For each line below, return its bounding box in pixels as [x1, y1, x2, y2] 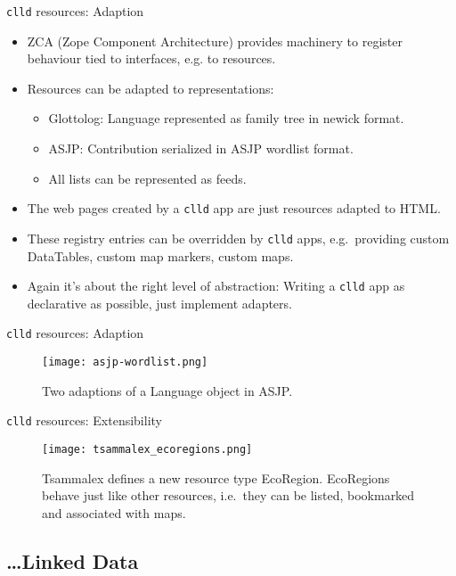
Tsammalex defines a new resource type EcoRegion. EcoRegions [42, 468, 390, 487]
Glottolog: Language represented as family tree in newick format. [48, 109, 404, 128]
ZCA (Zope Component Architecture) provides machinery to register [27, 31, 403, 50]
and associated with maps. [42, 503, 186, 522]
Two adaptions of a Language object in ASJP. [42, 381, 293, 399]
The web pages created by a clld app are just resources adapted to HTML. [27, 199, 441, 218]
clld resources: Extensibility [6, 411, 162, 430]
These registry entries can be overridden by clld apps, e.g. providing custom [27, 228, 450, 247]
